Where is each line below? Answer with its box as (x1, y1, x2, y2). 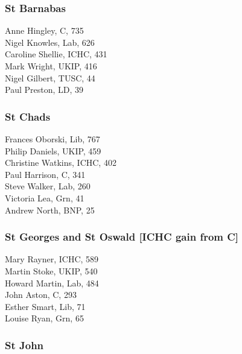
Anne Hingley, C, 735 (5, 24, 84, 37)
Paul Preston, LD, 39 (5, 83, 84, 96)
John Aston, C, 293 (5, 288, 77, 301)
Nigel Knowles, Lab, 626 (5, 36, 95, 48)
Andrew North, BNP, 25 (5, 203, 95, 216)
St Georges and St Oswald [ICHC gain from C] (5, 229, 239, 244)
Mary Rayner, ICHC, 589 (5, 253, 99, 265)
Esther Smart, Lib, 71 (5, 300, 86, 312)
